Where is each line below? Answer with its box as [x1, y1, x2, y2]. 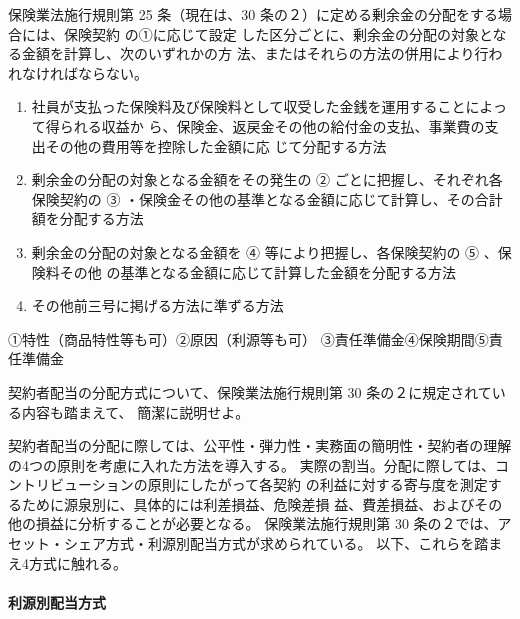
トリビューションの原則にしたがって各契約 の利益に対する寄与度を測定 [21, 474, 488, 495]
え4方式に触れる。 [8, 552, 127, 573]
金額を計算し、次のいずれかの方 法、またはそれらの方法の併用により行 [21, 43, 489, 64]
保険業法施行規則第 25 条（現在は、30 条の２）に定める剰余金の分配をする [8, 4, 498, 24]
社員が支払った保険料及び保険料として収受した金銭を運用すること [31, 96, 466, 117]
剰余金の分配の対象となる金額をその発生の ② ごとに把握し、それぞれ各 [31, 169, 503, 190]
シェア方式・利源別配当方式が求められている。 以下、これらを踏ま [63, 533, 503, 554]
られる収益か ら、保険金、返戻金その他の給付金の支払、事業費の [59, 115, 485, 136]
